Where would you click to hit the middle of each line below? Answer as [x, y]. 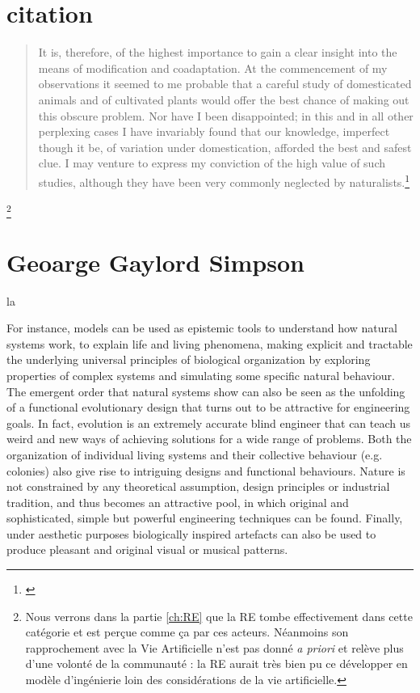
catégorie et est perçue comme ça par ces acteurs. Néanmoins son [187, 632]
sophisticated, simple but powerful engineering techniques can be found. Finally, [205, 518]
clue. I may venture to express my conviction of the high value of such [212, 163]
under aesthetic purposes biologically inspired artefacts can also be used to [191, 533]
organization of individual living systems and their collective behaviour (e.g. [195, 454]
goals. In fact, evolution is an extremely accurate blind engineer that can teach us [209, 423]
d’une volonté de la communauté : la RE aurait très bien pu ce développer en [216, 663]
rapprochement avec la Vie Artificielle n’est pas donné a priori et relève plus [214, 647]
